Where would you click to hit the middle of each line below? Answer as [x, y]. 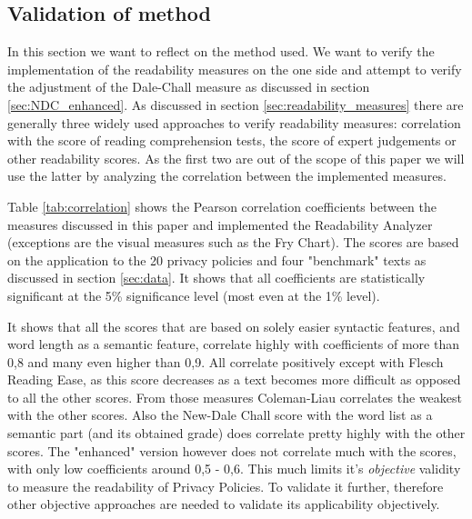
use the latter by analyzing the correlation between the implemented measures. [227, 176]
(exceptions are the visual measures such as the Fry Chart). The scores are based [233, 242]
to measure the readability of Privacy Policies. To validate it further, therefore [226, 486]
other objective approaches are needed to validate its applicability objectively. [224, 504]
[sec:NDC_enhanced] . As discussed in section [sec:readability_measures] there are [236, 104]
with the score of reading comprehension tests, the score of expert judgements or [232, 140]
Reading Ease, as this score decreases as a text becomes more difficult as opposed [234, 379]
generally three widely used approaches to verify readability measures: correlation [234, 122]
